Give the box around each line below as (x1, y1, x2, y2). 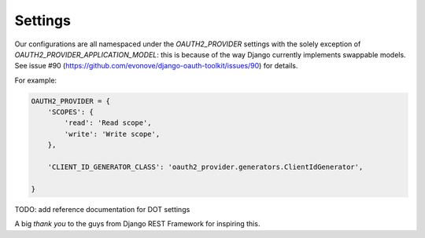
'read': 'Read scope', (64, 119, 153, 127)
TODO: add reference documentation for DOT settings (14, 204, 190, 214)
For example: (14, 75, 57, 85)
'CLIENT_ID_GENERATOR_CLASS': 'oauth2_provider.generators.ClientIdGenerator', (47, 163, 364, 172)
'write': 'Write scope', (64, 130, 161, 138)
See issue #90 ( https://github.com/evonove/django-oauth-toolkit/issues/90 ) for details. (14, 61, 298, 71)
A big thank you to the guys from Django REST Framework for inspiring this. (14, 219, 261, 229)
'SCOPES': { (47, 108, 94, 117)
